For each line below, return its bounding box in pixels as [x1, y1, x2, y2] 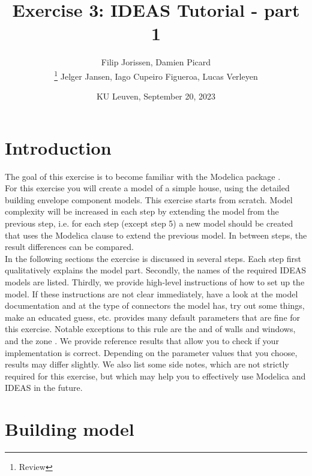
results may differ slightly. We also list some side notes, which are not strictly [5, 358, 289, 370]
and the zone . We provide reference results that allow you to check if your [5, 335, 279, 347]
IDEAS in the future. [5, 381, 83, 394]
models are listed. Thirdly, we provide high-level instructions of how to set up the [5, 276, 305, 288]
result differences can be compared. [5, 240, 134, 253]
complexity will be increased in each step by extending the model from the [5, 205, 279, 218]
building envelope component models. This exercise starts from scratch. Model [5, 193, 293, 206]
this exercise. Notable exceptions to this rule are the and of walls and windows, [5, 323, 296, 335]
